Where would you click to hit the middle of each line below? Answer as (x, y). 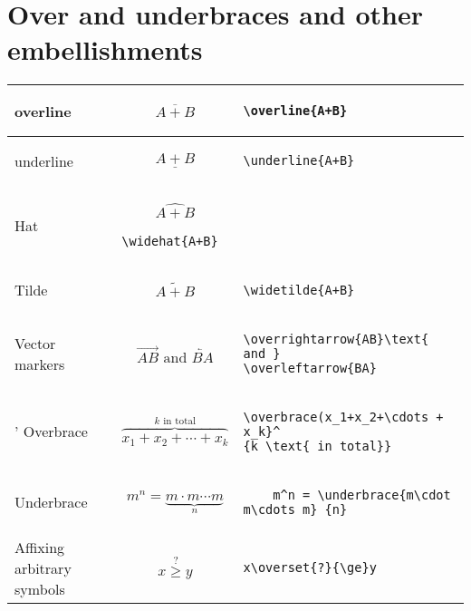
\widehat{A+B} (170, 241)
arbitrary (43, 567)
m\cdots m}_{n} (295, 509)
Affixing (40, 547)
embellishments (105, 49)
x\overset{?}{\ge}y (310, 568)
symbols (40, 588)
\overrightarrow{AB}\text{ (336, 339)
